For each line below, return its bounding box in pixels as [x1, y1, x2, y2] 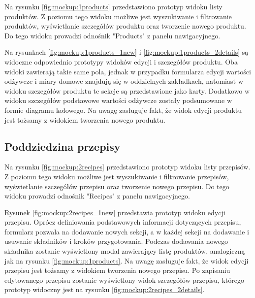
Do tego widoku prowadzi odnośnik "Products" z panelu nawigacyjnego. [4, 30, 221, 40]
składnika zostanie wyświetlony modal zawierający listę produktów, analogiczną [4, 246, 245, 256]
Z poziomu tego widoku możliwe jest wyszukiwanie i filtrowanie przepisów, [4, 171, 229, 181]
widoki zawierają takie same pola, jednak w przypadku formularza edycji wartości [4, 66, 251, 76]
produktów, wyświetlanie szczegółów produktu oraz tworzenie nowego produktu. [4, 21, 246, 31]
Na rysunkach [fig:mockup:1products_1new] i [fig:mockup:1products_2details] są [4, 47, 249, 57]
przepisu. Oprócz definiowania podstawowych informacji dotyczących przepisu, [4, 217, 241, 227]
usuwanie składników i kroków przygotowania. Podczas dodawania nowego [4, 236, 228, 246]
